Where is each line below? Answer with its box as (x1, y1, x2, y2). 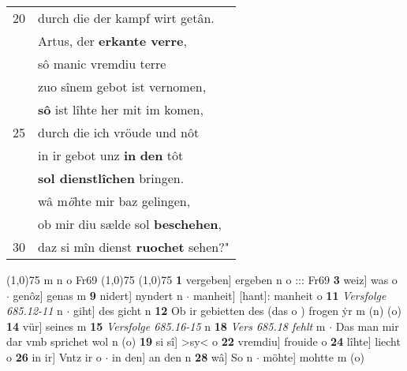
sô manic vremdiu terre (38, 54, 166, 73)
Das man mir (335, 317, 399, 334)
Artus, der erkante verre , (38, 32, 187, 50)
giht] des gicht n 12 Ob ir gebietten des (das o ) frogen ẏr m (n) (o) (73, 302, 401, 319)
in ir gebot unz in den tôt (38, 146, 184, 164)
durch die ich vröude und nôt (38, 123, 200, 141)
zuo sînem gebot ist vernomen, (38, 77, 207, 96)
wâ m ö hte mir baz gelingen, (38, 192, 191, 210)
